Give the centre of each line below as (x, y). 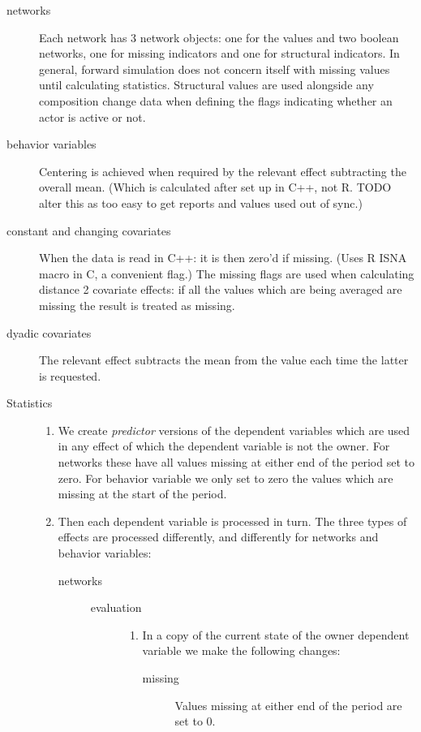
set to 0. (195, 721)
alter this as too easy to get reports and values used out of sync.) (201, 202)
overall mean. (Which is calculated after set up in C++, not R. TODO (215, 187)
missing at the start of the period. (142, 494)
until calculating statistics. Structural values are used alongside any (206, 85)
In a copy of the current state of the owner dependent (276, 634)
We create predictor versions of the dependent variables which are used (234, 430)
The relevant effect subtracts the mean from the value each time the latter (224, 360)
